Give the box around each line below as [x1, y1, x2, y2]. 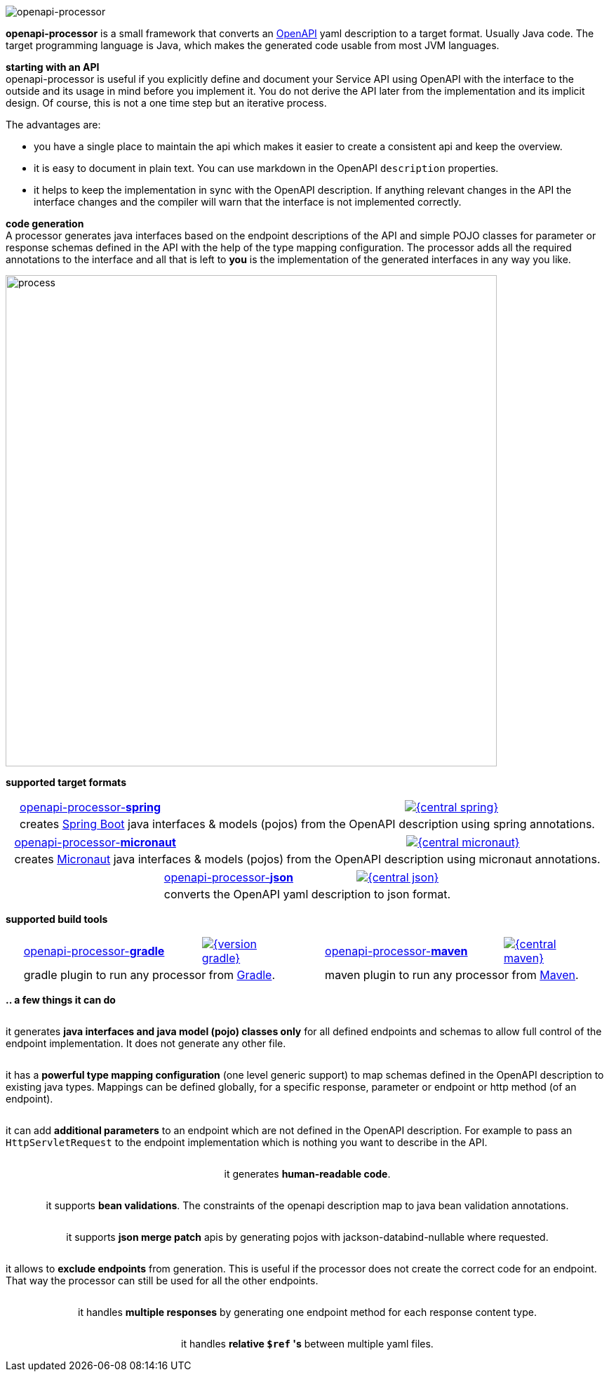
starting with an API [6, 61, 100, 73]
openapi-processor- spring [20, 800, 161, 814]
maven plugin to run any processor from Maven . [325, 968, 579, 982]
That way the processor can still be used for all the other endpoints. [6, 1275, 319, 1286]
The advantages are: [6, 119, 101, 131]
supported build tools [6, 913, 108, 925]
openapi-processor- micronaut [14, 835, 176, 849]
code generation [6, 218, 84, 229]
